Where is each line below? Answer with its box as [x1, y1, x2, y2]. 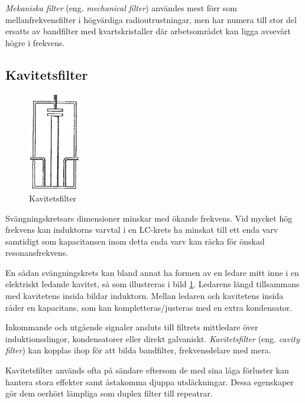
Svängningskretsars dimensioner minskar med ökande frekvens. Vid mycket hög [5, 212, 293, 224]
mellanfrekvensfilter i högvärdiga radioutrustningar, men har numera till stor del [5, 13, 297, 25]
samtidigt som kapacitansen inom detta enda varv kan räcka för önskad [5, 235, 265, 247]
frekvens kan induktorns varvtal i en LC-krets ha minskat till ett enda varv [5, 223, 278, 236]
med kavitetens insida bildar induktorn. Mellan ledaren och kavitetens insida [5, 290, 284, 302]
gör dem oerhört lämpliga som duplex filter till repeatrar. [5, 387, 213, 399]
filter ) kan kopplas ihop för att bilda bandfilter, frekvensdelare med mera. [5, 344, 271, 356]
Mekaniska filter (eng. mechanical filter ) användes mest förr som [5, 2, 237, 14]
